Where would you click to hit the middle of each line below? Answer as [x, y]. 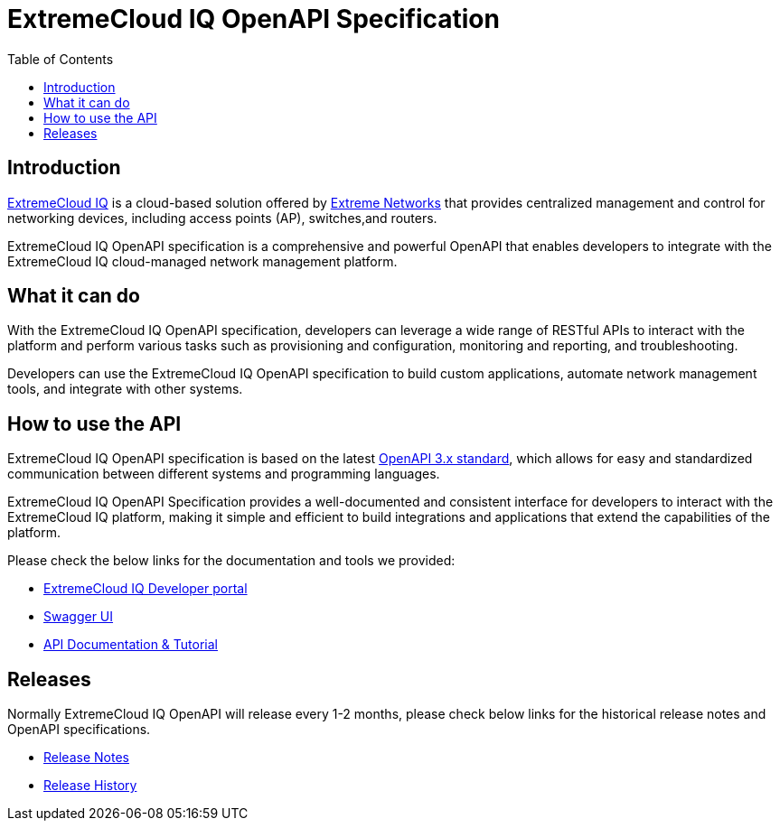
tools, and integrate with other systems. [125, 389]
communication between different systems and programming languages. [224, 474]
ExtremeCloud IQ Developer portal [146, 589]
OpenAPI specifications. [79, 730]
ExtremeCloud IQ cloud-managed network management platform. [202, 261]
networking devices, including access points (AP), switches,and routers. [222, 218]
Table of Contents [61, 59]
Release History [90, 786]
